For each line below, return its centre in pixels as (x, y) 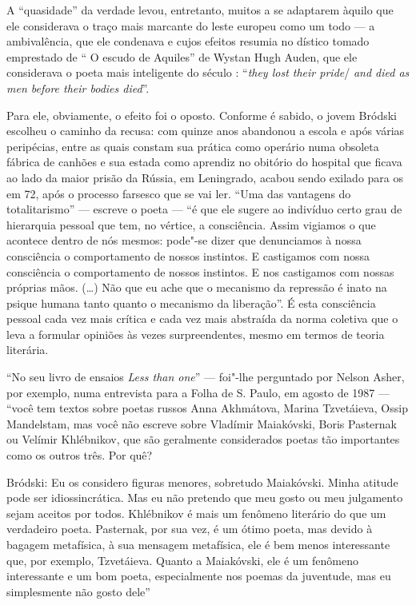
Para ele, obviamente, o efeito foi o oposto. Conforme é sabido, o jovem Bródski (202, 115)
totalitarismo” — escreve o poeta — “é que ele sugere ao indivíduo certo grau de (204, 209)
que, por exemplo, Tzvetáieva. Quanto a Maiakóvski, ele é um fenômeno (182, 560)
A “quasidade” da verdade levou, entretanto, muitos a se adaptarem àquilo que (200, 10)
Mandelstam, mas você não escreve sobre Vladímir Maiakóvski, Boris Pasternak (202, 423)
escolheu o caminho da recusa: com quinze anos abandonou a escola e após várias (206, 131)
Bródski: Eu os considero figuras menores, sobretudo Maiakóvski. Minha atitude (202, 482)
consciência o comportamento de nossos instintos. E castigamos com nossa (188, 255)
